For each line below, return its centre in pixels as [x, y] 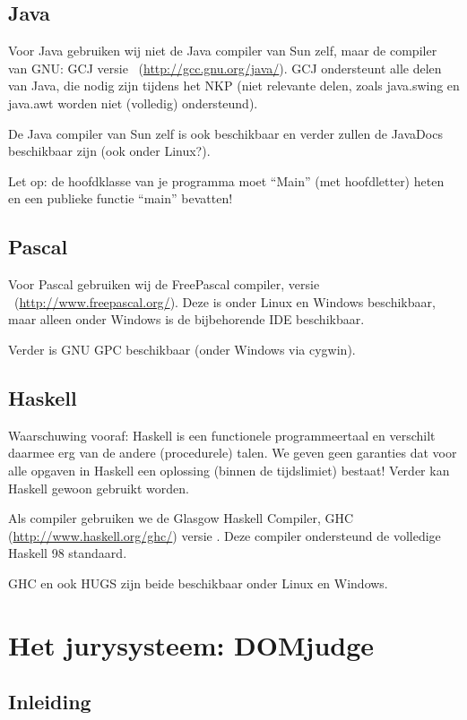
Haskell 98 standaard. [68, 553]
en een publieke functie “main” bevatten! [121, 198]
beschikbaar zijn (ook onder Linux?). [109, 151]
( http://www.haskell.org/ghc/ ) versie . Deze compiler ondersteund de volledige [225, 535]
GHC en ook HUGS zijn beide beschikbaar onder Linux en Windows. [198, 583]
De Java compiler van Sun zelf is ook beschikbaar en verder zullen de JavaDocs [225, 133]
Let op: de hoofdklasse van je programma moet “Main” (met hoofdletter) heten [226, 180]
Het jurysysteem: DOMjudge [191, 644]
